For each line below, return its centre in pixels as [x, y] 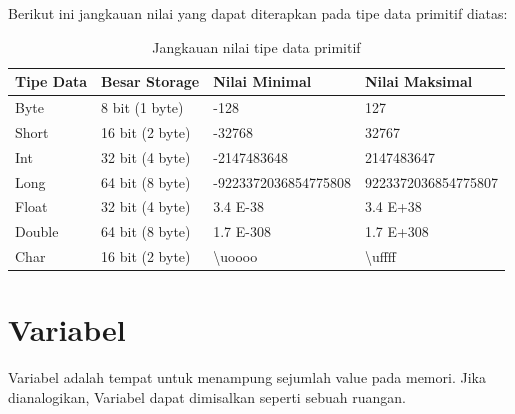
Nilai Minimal [262, 81]
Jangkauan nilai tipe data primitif [256, 46]
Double [37, 231]
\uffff [380, 256]
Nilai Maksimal [418, 81]
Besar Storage [150, 81]
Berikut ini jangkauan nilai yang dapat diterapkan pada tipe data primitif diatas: [258, 13]
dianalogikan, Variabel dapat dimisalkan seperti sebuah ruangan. [207, 396]
